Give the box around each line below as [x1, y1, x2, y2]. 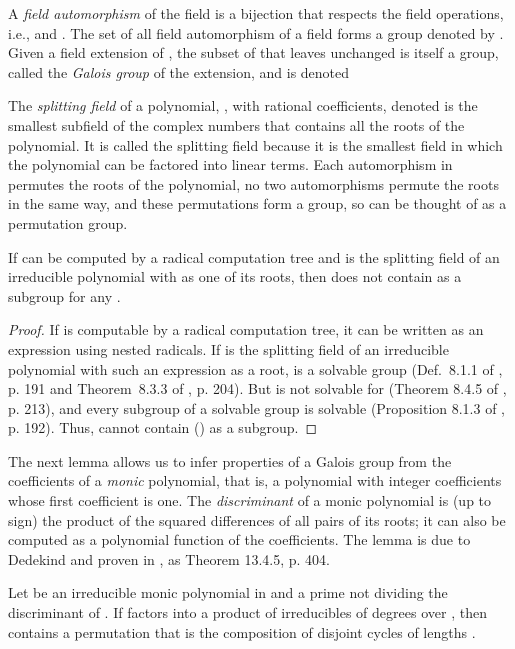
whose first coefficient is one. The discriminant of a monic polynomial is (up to [8, 490, 492, 511]
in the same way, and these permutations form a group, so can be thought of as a [8, 193, 507, 214]
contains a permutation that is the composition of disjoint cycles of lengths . [8, 621, 476, 642]
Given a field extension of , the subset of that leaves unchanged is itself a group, [8, 42, 499, 63]
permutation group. [8, 212, 128, 233]
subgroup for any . [8, 285, 121, 306]
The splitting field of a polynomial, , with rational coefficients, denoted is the [8, 95, 478, 116]
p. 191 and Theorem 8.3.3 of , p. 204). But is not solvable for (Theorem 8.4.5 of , [8, 378, 507, 399]
